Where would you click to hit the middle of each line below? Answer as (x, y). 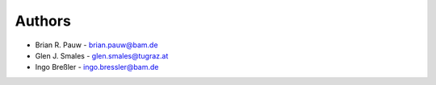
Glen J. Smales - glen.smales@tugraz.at (102, 55)
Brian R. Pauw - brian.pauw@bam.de (96, 45)
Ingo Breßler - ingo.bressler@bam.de (97, 67)
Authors (43, 21)
